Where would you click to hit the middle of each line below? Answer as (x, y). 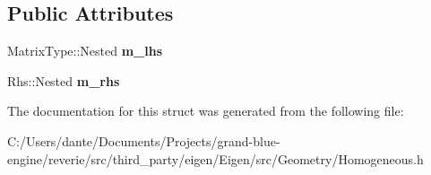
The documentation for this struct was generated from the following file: (206, 111)
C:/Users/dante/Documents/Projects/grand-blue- (144, 140)
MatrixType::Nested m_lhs (85, 51)
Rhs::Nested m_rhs (64, 80)
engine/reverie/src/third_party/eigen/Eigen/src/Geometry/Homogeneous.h (215, 158)
